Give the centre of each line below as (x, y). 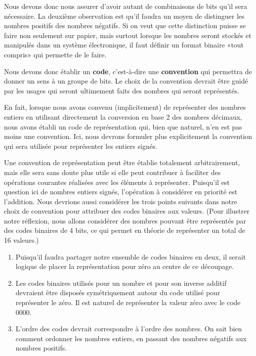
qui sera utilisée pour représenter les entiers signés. (81, 146)
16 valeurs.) (21, 240)
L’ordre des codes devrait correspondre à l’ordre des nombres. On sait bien (129, 329)
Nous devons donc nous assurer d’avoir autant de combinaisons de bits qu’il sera (126, 6)
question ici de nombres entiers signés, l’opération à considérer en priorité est (121, 192)
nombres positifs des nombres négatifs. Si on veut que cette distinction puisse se (125, 25)
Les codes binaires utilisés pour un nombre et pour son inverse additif (121, 283)
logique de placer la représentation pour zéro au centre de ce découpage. (125, 266)
